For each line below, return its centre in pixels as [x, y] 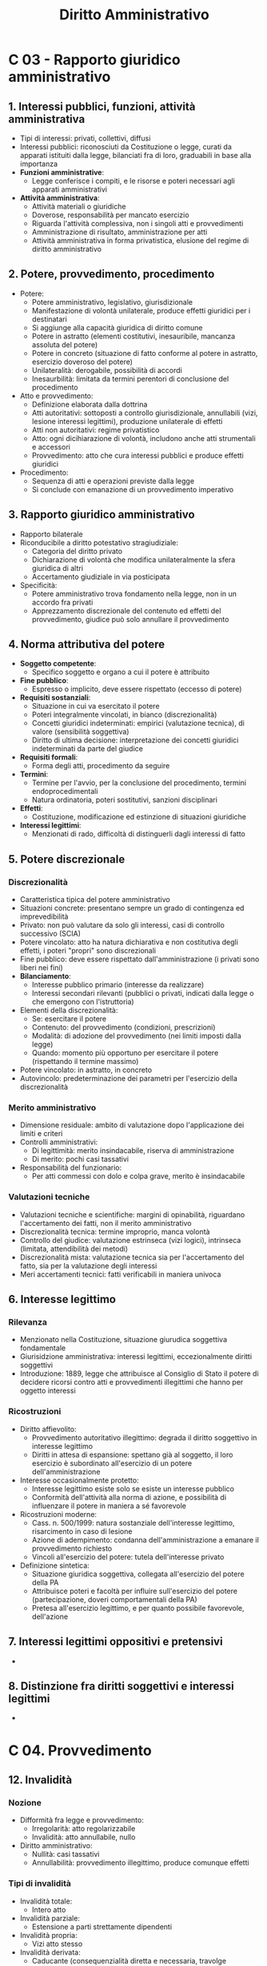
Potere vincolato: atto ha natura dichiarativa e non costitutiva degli [129, 942]
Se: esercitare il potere [69, 1019]
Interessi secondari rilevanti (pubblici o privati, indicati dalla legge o [143, 993]
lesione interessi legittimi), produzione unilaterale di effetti [127, 421]
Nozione [25, 1802]
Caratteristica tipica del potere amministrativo [95, 900]
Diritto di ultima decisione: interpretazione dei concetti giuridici [135, 740]
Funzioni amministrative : [62, 172]
